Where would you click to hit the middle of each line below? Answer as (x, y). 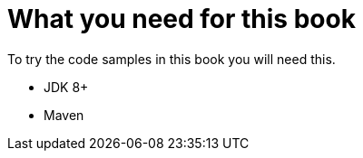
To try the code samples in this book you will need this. (172, 59)
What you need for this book (181, 19)
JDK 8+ (66, 87)
